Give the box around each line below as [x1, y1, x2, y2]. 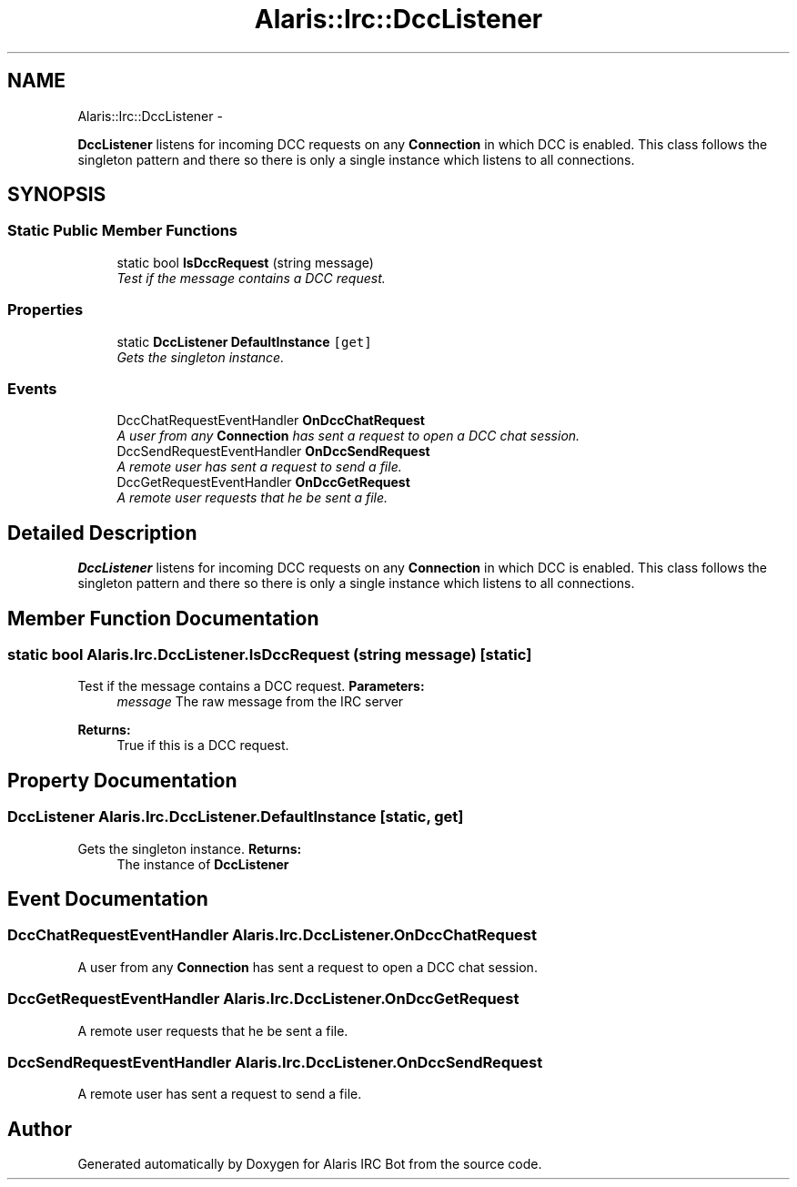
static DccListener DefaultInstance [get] [116, 333, 372, 350]
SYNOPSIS [7, 183, 106, 207]
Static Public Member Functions [7, 221, 238, 240]
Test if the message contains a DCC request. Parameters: [77, 678, 425, 695]
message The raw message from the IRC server [116, 694, 404, 710]
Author [7, 1117, 72, 1141]
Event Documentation [7, 888, 208, 911]
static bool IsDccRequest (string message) [116, 254, 374, 270]
